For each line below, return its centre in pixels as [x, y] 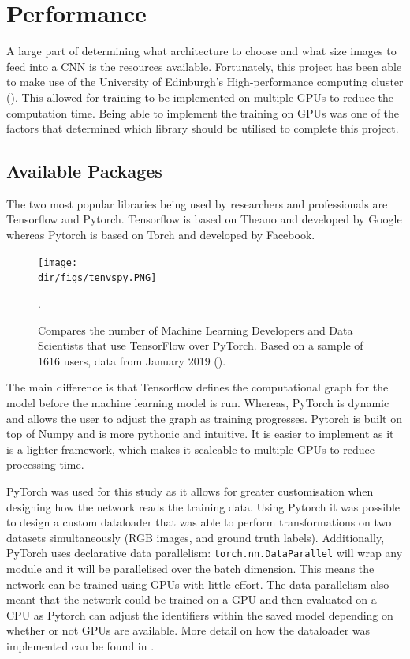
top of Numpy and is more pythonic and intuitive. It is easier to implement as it [200, 434]
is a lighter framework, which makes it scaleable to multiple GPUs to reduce [190, 449]
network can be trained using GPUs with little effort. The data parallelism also [198, 584]
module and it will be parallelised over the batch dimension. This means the [190, 568]
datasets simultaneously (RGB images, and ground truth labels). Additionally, [196, 537]
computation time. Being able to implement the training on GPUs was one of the [203, 112]
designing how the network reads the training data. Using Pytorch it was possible [203, 506]
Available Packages [84, 171]
